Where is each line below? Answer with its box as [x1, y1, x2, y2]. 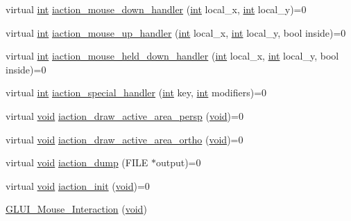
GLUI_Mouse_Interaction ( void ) [6, 202, 147, 216]
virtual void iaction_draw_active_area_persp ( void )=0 [6, 108, 243, 123]
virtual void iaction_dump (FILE [6, 155, 148, 170]
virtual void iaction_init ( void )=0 [6, 178, 150, 193]
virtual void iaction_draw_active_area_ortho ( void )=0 [6, 132, 243, 146]
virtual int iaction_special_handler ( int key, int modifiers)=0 [6, 85, 267, 100]
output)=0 [155, 155, 201, 170]
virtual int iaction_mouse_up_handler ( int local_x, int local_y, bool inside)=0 [6, 25, 346, 39]
